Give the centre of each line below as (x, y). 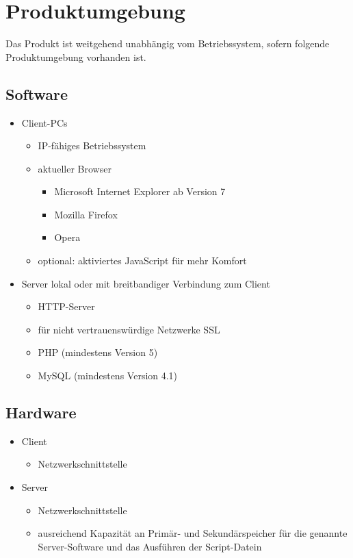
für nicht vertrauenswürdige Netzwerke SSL (129, 329)
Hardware (41, 413)
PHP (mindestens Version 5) (98, 352)
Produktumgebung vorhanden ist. (76, 56)
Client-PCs (44, 122)
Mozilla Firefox (86, 214)
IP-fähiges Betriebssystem (92, 145)
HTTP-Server (66, 306)
